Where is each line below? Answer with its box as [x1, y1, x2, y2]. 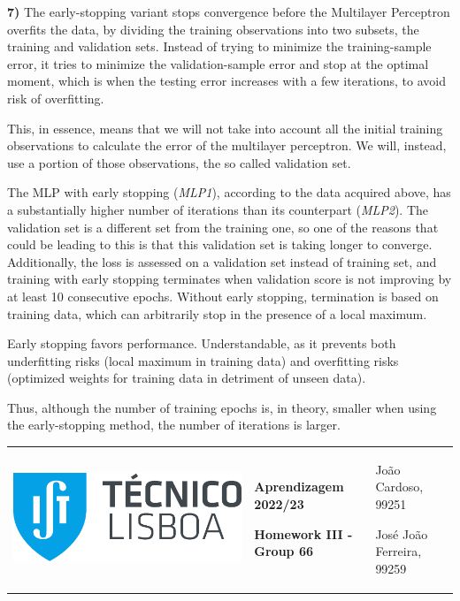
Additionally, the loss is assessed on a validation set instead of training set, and [7, 252, 437, 270]
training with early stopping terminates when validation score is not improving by [7, 270, 452, 288]
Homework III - [254, 524, 353, 543]
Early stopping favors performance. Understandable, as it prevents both [7, 334, 396, 353]
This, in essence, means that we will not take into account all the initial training [7, 118, 443, 137]
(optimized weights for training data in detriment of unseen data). [7, 369, 366, 387]
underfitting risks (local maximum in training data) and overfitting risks [7, 351, 399, 369]
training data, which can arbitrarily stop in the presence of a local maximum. [7, 304, 427, 323]
